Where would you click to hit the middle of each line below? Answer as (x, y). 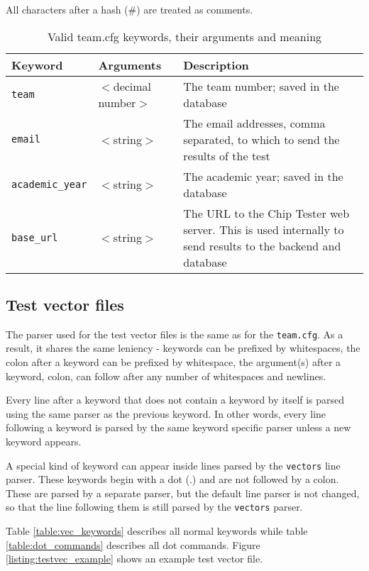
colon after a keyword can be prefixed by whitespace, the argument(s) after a (174, 362)
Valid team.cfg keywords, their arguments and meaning (184, 36)
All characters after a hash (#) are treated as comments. (130, 9)
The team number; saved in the (261, 86)
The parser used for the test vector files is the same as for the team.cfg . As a (175, 334)
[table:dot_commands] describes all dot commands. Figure (133, 544)
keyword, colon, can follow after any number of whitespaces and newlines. (166, 376)
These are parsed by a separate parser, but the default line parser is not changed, (183, 493)
